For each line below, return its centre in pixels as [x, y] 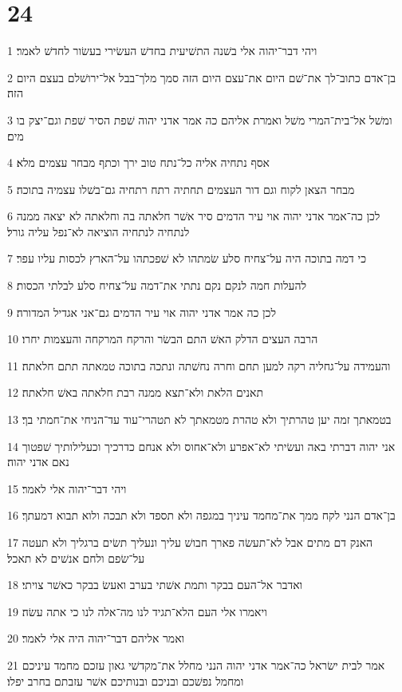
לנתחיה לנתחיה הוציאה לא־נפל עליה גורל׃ [99, 231]
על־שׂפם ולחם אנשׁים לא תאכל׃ [76, 558]
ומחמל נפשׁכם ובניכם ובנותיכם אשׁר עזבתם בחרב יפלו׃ [126, 680]
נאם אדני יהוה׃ [38, 462]
